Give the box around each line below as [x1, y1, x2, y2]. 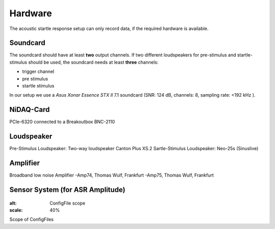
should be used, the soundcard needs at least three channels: [28, 59, 159, 65]
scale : [9, 207, 23, 213]
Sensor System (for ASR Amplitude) [9, 185, 126, 194]
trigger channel [22, 69, 54, 75]
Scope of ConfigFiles [9, 216, 54, 222]
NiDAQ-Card [9, 105, 50, 114]
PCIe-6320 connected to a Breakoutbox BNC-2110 [9, 119, 115, 125]
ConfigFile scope [49, 200, 86, 206]
